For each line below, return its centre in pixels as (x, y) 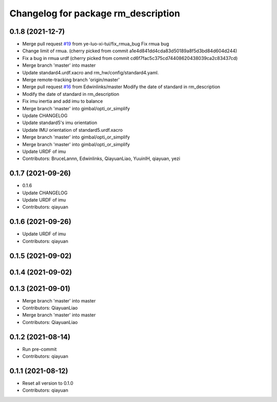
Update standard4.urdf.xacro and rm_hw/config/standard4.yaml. (91, 72)
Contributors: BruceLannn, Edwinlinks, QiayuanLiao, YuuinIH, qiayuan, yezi (101, 158)
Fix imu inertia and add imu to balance (63, 101)
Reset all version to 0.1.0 (48, 383)
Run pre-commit (39, 349)
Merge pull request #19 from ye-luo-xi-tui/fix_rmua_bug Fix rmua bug (96, 44)
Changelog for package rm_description (95, 13)
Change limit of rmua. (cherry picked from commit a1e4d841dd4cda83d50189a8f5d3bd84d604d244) (130, 51)
